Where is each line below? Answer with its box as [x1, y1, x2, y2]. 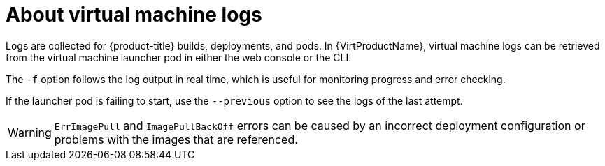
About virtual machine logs [6, 3, 262, 27]
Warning [8, 125, 52, 139]
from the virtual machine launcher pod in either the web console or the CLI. [6, 51, 352, 63]
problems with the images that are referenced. [54, 132, 298, 146]
